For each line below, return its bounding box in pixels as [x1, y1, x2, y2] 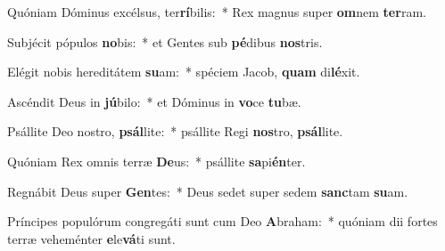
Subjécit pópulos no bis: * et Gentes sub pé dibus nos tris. [7, 32, 323, 51]
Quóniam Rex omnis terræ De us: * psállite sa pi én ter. [7, 151, 306, 170]
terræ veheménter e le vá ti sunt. [7, 229, 176, 247]
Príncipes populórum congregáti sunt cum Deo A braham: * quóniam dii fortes [7, 212, 438, 231]
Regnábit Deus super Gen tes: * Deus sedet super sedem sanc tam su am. [7, 182, 408, 200]
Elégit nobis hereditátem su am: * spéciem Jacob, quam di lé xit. [7, 62, 360, 81]
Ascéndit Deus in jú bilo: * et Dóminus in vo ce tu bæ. [7, 92, 301, 110]
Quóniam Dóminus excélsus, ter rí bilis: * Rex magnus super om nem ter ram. [7, 3, 426, 20]
